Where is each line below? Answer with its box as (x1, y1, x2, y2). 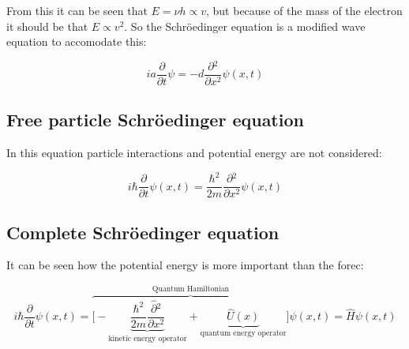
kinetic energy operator (108, 334, 187, 343)
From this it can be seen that (6, 2, 148, 18)
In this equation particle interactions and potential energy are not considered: (6, 144, 382, 161)
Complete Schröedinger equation (6, 220, 280, 244)
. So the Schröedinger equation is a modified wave (124, 17, 366, 34)
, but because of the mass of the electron (206, 2, 403, 18)
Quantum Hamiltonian (152, 284, 230, 293)
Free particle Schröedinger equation (6, 107, 304, 132)
